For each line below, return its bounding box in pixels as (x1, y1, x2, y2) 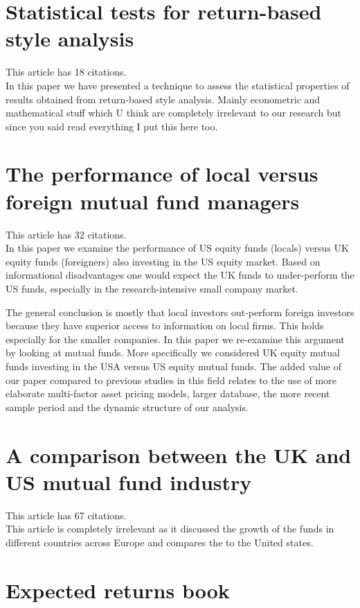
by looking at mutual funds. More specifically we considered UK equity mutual (6, 345, 340, 360)
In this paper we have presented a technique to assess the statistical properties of (6, 78, 350, 92)
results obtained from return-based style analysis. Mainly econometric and (6, 92, 321, 106)
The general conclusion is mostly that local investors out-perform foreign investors (6, 304, 354, 319)
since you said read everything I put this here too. (6, 119, 218, 133)
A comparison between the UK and (6, 440, 352, 469)
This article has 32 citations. (6, 227, 127, 241)
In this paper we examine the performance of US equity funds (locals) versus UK (6, 241, 349, 255)
